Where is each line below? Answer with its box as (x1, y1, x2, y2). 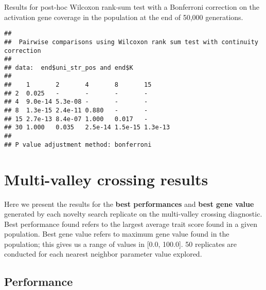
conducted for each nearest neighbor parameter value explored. (4, 248, 202, 259)
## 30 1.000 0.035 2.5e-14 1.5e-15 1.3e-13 (4, 124, 170, 131)
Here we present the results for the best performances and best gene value (4, 198, 254, 209)
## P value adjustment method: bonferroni (4, 141, 152, 148)
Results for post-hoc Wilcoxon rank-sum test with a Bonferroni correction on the (4, 2, 260, 12)
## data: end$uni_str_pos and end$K (4, 64, 133, 71)
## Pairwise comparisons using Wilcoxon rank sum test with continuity (4, 38, 258, 46)
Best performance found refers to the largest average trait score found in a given (4, 218, 257, 229)
